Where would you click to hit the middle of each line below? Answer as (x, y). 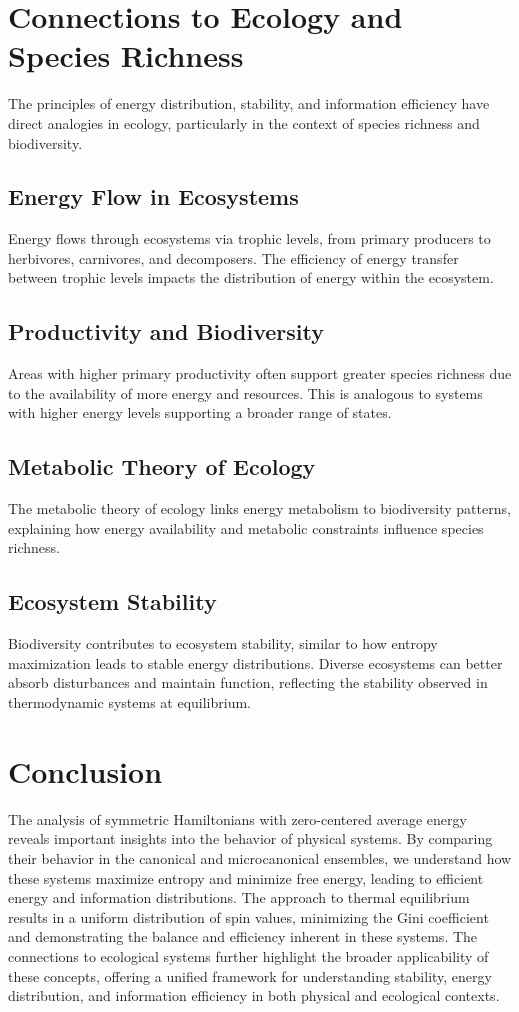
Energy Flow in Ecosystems (153, 196)
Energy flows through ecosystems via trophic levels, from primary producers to (249, 238)
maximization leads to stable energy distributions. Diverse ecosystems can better (255, 662)
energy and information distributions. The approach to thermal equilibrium (239, 897)
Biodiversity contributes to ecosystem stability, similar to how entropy (223, 643)
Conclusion (85, 770)
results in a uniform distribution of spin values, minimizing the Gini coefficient (248, 916)
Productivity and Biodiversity (166, 331)
